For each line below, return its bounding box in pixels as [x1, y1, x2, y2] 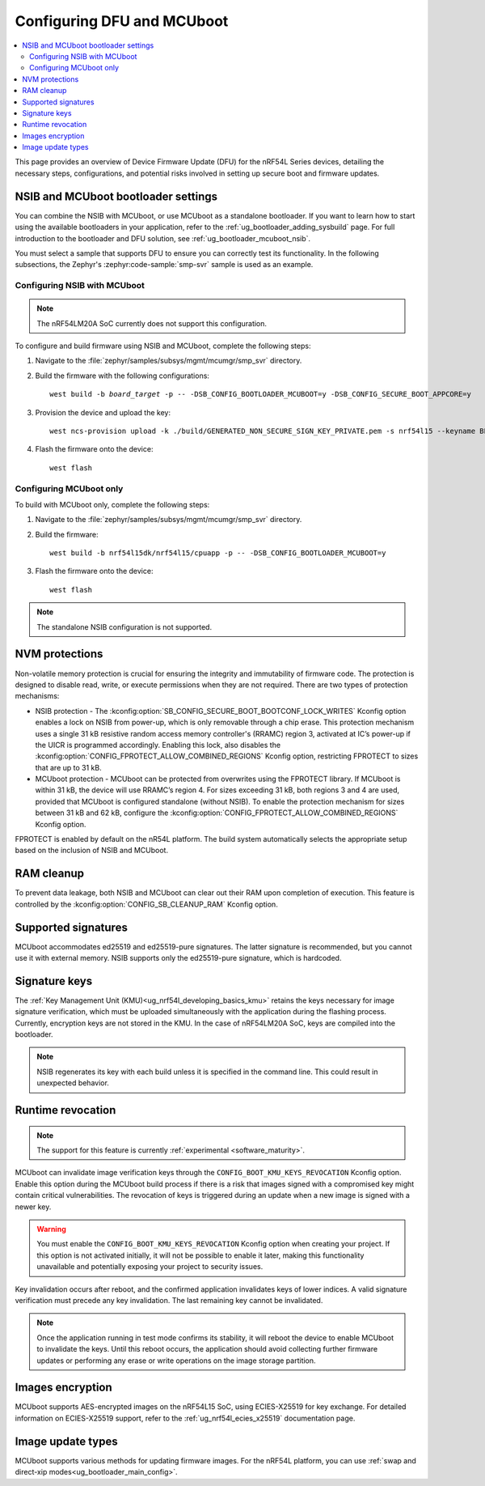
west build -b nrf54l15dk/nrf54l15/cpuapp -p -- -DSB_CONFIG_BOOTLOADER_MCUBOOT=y [49, 549, 386, 558]
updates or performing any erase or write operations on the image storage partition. [36, 1356, 316, 1365]
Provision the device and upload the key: [35, 407, 171, 417]
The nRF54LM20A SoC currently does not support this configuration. [36, 318, 267, 328]
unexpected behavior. [36, 1078, 109, 1088]
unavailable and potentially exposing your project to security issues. [36, 1262, 264, 1272]
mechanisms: [15, 691, 60, 701]
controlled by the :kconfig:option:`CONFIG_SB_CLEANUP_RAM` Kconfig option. [15, 899, 278, 909]
